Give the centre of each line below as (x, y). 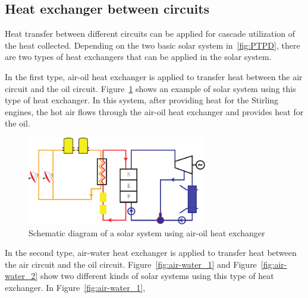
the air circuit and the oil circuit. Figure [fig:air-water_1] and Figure (131, 264)
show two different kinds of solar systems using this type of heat (157, 276)
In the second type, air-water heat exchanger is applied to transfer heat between (151, 253)
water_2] (21, 276)
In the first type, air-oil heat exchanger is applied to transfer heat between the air (154, 76)
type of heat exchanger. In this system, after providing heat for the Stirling (142, 100)
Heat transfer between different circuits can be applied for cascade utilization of (150, 34)
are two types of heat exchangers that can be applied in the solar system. (138, 57)
